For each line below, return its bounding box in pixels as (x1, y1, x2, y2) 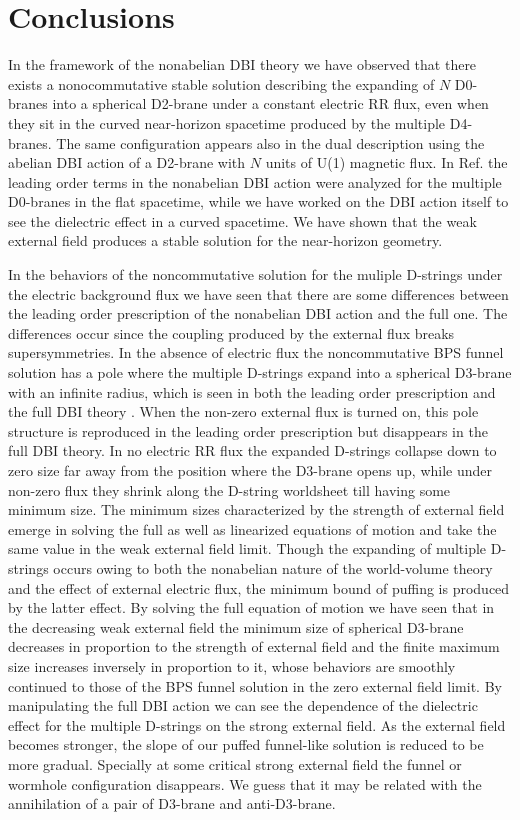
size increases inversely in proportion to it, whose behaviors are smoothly (8, 655, 456, 676)
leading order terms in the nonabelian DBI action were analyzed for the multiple (8, 171, 502, 192)
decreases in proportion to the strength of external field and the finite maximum (8, 636, 500, 657)
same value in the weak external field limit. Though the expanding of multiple (8, 538, 487, 559)
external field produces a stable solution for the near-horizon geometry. (8, 230, 443, 251)
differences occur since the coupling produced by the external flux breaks (8, 322, 455, 343)
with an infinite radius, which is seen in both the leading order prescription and (8, 381, 496, 402)
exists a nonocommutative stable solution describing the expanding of (8, 73, 435, 94)
